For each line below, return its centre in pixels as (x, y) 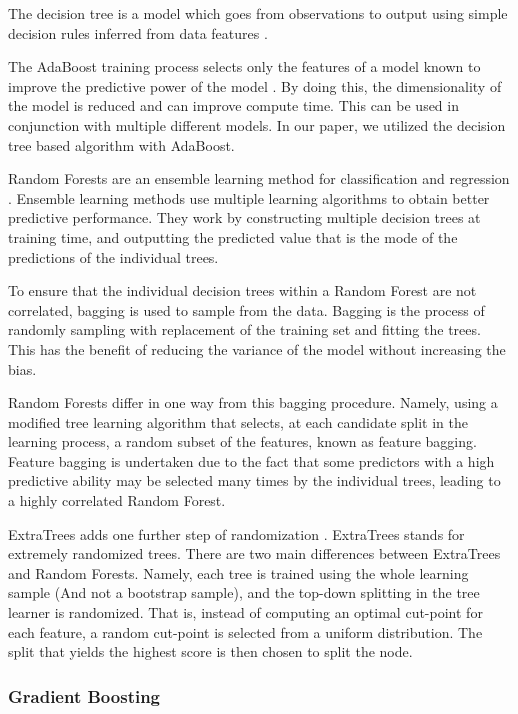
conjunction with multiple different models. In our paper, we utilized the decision (257, 124)
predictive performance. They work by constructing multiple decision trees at (244, 217)
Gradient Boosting (84, 695)
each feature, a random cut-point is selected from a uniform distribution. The (245, 631)
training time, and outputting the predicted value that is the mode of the (233, 236)
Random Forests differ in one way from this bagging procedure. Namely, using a (253, 402)
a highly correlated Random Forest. (117, 500)
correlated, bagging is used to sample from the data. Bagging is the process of (246, 309)
